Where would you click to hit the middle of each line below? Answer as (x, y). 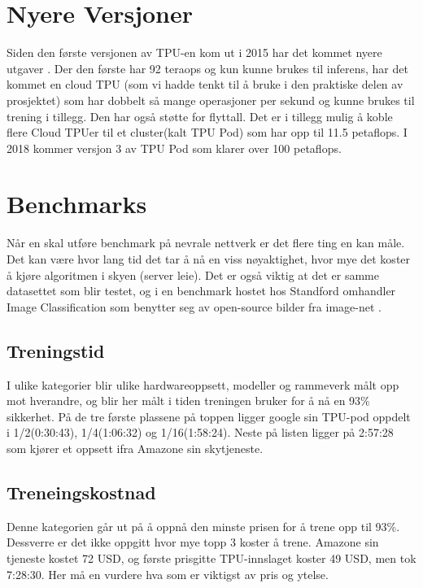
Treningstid (56, 350)
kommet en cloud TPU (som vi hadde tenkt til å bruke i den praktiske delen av (205, 84)
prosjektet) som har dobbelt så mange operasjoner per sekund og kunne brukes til (211, 100)
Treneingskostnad (81, 492)
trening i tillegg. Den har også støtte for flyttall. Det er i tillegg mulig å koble (200, 116)
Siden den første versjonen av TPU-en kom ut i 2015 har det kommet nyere (194, 52)
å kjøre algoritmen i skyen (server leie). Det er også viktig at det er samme (193, 274)
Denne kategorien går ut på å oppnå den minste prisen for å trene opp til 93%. (203, 526)
